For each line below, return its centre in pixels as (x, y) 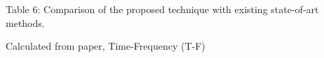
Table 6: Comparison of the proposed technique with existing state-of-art (162, 9)
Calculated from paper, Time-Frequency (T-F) (106, 46)
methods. (25, 22)
